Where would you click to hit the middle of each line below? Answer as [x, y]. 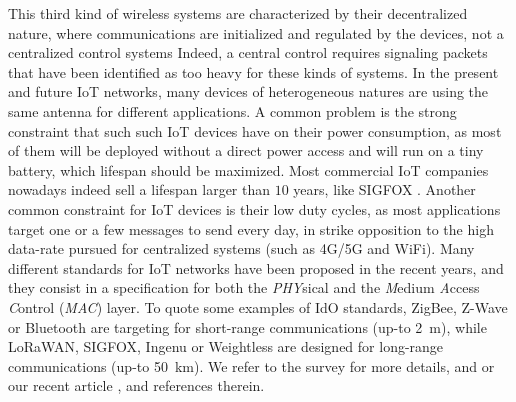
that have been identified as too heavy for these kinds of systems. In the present [253, 71]
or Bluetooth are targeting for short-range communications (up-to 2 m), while [247, 326]
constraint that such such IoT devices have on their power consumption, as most [255, 130]
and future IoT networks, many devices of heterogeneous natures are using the [248, 91]
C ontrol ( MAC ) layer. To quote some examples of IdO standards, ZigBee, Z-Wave [258, 306]
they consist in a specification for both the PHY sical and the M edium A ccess [244, 287]
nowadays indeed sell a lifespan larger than [139, 189]
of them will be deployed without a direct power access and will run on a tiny [246, 150]
